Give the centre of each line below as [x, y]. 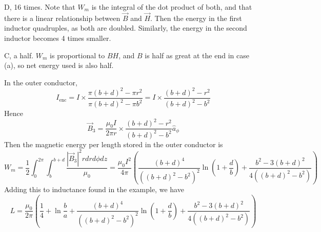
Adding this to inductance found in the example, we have [94, 189]
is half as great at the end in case [197, 55]
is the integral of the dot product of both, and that [172, 7]
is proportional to [77, 55]
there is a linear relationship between [62, 18]
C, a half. [19, 55]
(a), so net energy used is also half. [59, 65]
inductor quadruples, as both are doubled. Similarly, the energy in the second [126, 28]
